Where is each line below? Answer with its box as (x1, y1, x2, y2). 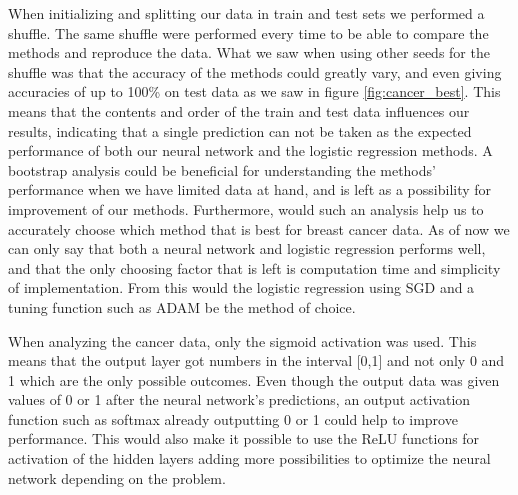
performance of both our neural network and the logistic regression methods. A (8, 140, 493, 161)
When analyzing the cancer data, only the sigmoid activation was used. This (8, 330, 477, 351)
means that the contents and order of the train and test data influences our (8, 100, 470, 121)
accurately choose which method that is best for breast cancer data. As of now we (8, 218, 510, 239)
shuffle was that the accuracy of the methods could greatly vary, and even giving (8, 61, 502, 82)
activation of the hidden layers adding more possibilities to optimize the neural (8, 448, 491, 469)
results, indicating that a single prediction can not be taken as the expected (8, 120, 472, 141)
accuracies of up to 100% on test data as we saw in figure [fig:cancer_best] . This (8, 81, 501, 102)
